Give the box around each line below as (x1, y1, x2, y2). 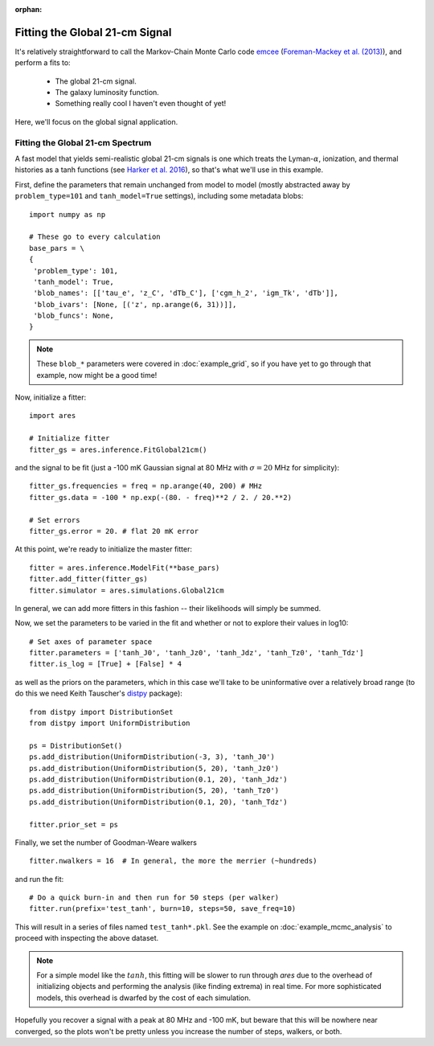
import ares (29, 411, 76, 420)
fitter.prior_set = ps (29, 820, 119, 829)
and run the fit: (14, 874, 64, 884)
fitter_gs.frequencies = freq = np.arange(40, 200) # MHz (29, 482, 263, 490)
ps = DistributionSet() (29, 740, 123, 750)
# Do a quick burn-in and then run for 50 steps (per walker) (29, 893, 280, 902)
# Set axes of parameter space (29, 637, 153, 646)
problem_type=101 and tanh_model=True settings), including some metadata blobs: (14, 191, 304, 201)
